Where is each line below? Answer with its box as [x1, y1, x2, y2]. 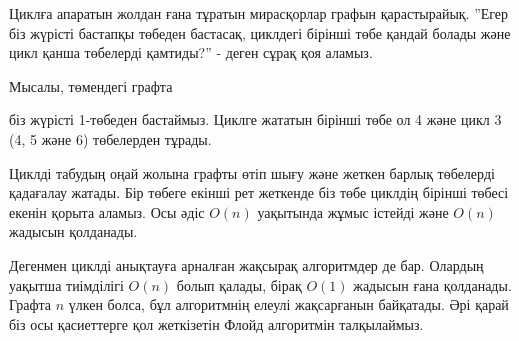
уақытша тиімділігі [9, 274, 124, 295]
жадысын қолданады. [9, 221, 138, 242]
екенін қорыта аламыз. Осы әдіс [9, 201, 205, 222]
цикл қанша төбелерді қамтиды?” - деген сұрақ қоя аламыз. [9, 42, 373, 63]
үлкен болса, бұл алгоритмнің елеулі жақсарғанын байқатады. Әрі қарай [68, 294, 509, 315]
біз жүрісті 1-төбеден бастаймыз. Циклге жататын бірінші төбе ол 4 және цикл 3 [9, 109, 502, 130]
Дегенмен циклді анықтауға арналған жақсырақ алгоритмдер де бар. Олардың [9, 254, 484, 275]
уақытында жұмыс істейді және [257, 201, 449, 222]
